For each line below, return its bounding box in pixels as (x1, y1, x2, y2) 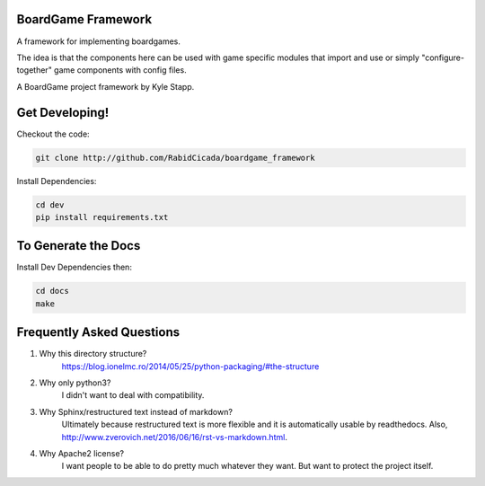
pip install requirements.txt (35, 212, 169, 222)
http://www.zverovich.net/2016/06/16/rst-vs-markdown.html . (61, 431, 287, 442)
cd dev (35, 199, 65, 210)
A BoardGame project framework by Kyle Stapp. (16, 81, 195, 92)
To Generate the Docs (16, 238, 141, 253)
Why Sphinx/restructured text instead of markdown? (39, 406, 234, 417)
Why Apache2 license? (39, 448, 125, 459)
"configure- (420, 52, 464, 63)
